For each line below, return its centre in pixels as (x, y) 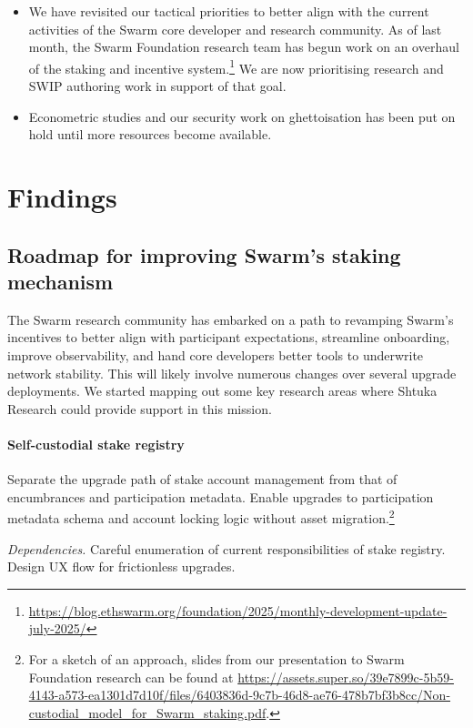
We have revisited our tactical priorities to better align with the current (229, 11)
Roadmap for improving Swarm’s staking (204, 254)
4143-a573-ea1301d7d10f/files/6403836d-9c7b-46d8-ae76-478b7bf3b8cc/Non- (240, 695)
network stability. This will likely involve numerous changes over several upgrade (232, 373)
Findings (62, 197)
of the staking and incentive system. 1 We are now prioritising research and (236, 66)
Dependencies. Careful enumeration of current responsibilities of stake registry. (226, 548)
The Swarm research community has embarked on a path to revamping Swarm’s (231, 319)
